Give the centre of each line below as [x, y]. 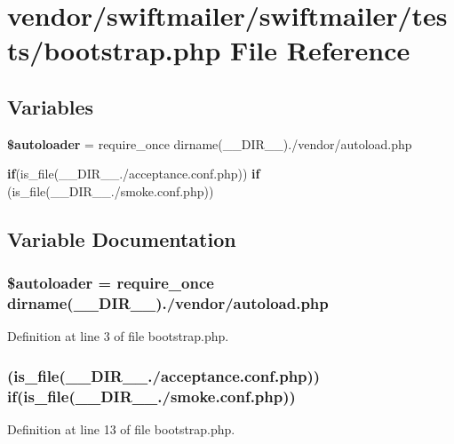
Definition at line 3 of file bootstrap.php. [118, 336]
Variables [51, 106]
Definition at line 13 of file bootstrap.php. [121, 429]
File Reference [320, 50]
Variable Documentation [122, 238]
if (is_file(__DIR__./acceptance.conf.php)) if [134, 174]
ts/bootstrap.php [114, 50]
